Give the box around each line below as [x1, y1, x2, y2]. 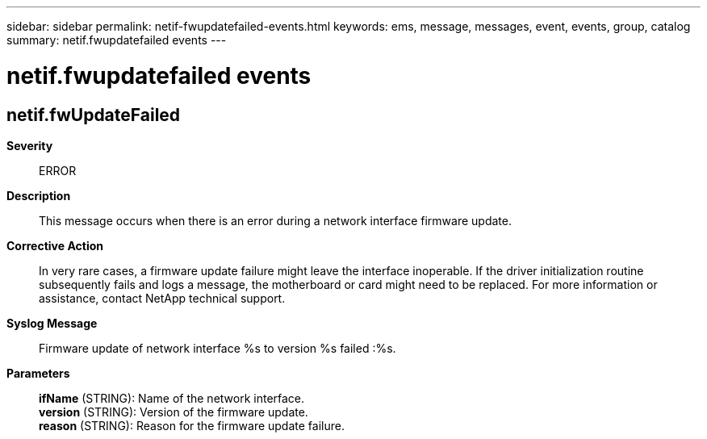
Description [6, 188, 71, 203]
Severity [6, 138, 53, 153]
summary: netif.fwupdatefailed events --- [6, 33, 227, 47]
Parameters [6, 366, 70, 380]
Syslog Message [6, 316, 98, 330]
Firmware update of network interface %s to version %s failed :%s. [39, 341, 396, 355]
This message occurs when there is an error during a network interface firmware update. [39, 213, 512, 228]
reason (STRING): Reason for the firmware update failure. [39, 418, 345, 433]
